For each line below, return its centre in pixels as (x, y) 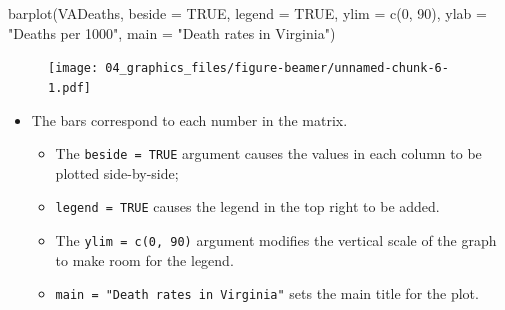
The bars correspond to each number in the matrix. (189, 119)
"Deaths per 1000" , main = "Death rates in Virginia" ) (172, 32)
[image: (73, 68)
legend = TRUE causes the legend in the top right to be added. (247, 206)
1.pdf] (69, 87)
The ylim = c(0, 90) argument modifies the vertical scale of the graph (276, 240)
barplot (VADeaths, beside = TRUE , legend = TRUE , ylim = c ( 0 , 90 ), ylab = (247, 13)
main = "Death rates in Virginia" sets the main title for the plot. (267, 293)
